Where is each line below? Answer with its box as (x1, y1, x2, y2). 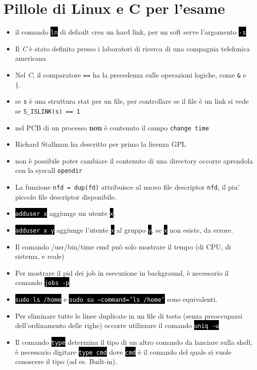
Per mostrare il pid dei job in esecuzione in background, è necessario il (15, 267, 229, 278)
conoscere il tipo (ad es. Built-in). (15, 356, 117, 367)
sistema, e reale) (15, 251, 64, 261)
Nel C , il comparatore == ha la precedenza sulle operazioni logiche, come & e (15, 69, 246, 80)
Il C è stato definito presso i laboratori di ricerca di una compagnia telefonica (15, 43, 250, 53)
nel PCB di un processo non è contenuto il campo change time (15, 122, 209, 132)
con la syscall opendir (15, 165, 83, 175)
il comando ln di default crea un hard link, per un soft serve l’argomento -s (15, 27, 246, 37)
